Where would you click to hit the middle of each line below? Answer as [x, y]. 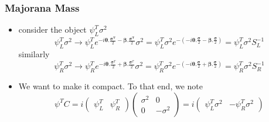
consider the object [52, 29]
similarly [34, 54]
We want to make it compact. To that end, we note [110, 86]
